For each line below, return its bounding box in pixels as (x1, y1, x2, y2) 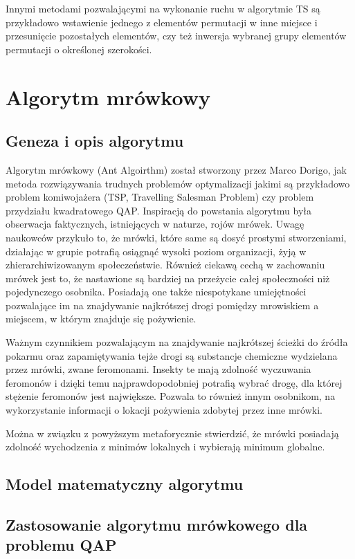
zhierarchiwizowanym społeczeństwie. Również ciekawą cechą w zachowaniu (6, 257, 325, 272)
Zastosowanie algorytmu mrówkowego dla (6, 514, 308, 535)
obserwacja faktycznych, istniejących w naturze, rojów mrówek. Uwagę (6, 217, 304, 231)
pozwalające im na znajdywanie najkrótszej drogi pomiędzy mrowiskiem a (6, 297, 319, 312)
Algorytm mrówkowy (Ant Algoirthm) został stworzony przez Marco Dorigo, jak (6, 162, 347, 176)
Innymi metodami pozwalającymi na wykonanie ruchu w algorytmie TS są (6, 1, 320, 15)
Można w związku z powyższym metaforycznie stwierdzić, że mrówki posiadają (6, 425, 339, 440)
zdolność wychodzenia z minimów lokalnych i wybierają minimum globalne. (6, 439, 325, 454)
